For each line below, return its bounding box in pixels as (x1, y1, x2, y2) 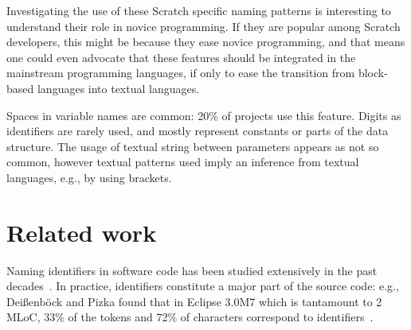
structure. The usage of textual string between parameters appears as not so (6, 138, 379, 154)
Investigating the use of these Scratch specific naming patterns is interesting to (6, 2, 391, 18)
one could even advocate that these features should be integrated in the (6, 49, 356, 65)
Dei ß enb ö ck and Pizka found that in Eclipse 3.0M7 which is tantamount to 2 (6, 293, 382, 309)
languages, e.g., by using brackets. (6, 169, 172, 185)
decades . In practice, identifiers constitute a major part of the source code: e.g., (6, 278, 399, 294)
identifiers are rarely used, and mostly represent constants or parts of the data (6, 122, 389, 139)
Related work (6, 215, 157, 248)
